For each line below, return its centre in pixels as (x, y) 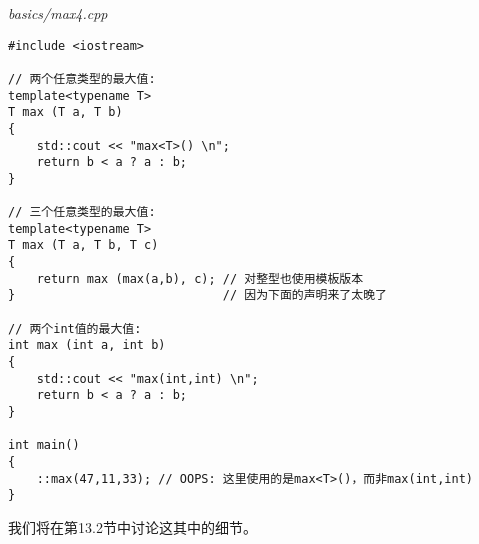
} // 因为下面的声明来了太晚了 (197, 295)
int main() (44, 445)
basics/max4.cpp (58, 13)
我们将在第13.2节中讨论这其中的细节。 (132, 526)
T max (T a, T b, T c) (83, 245)
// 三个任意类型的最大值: (82, 212)
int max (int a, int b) (87, 345)
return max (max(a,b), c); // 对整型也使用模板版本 (200, 278)
